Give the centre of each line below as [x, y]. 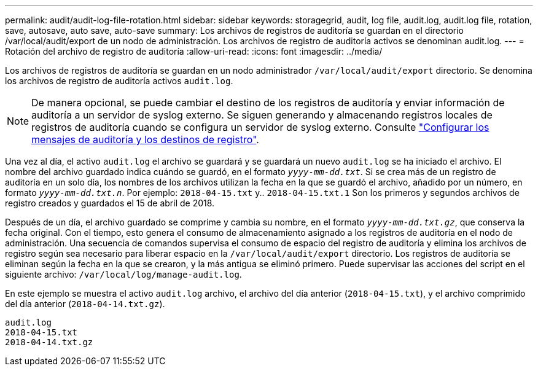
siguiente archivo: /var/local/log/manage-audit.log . [123, 274]
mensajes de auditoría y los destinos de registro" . [145, 139]
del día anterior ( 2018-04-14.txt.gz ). [85, 304]
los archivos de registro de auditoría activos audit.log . [119, 81]
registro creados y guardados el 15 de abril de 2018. [110, 203]
